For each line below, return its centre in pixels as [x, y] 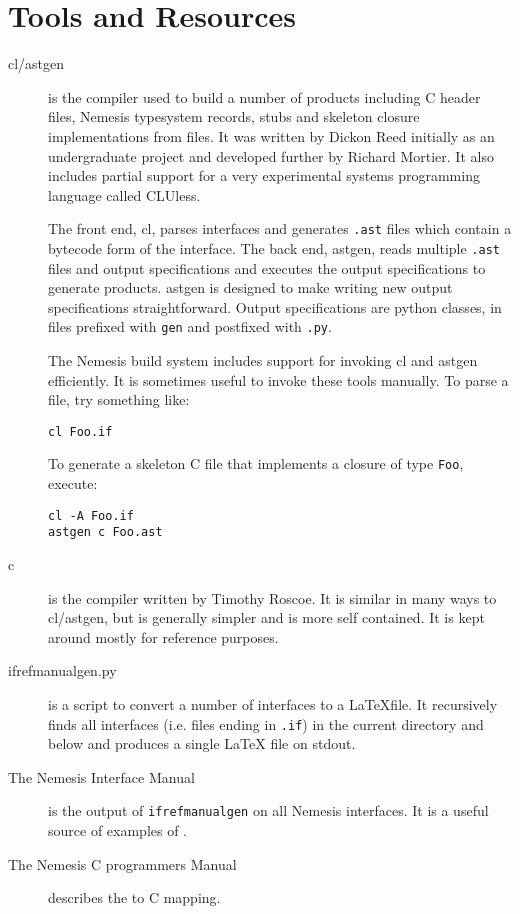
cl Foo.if [80, 431]
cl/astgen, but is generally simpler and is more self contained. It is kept [266, 617]
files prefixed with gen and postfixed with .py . [190, 326]
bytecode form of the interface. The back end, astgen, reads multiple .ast [274, 247]
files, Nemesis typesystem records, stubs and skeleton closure [234, 116]
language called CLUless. [124, 194]
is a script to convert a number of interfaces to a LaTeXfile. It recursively [273, 704]
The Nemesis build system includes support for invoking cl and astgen [263, 360]
